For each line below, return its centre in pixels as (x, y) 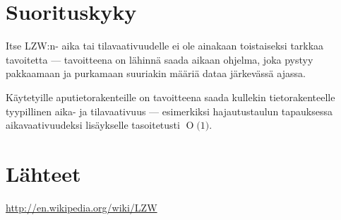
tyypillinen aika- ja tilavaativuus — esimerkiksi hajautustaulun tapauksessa (169, 111)
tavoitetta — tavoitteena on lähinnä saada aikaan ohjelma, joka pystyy (160, 59)
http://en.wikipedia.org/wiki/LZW (82, 207)
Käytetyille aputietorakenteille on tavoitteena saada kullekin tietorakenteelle (170, 97)
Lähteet (43, 173)
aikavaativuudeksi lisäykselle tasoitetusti (93, 125)
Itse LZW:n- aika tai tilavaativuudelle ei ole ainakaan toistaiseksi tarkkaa (165, 46)
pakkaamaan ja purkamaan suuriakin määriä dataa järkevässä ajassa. (156, 73)
